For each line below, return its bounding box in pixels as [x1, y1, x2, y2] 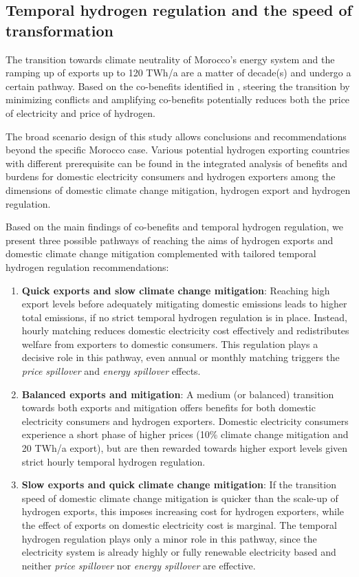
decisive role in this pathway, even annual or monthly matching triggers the [21, 350, 340, 364]
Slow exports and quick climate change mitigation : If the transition [21, 477, 336, 492]
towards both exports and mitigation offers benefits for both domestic [21, 400, 316, 415]
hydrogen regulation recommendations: [6, 259, 169, 274]
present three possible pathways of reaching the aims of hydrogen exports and [6, 232, 334, 247]
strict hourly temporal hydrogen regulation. [21, 454, 206, 468]
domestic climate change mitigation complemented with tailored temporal [6, 246, 316, 261]
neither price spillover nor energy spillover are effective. [21, 558, 256, 572]
